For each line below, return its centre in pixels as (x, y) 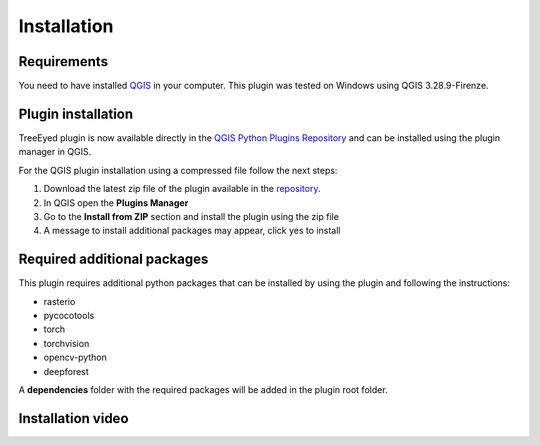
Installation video (73, 418)
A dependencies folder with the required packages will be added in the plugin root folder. (203, 389)
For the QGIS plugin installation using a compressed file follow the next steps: (178, 170)
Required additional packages (113, 259)
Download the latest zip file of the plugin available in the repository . (182, 189)
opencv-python (75, 357)
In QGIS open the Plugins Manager (116, 202)
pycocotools (69, 315)
